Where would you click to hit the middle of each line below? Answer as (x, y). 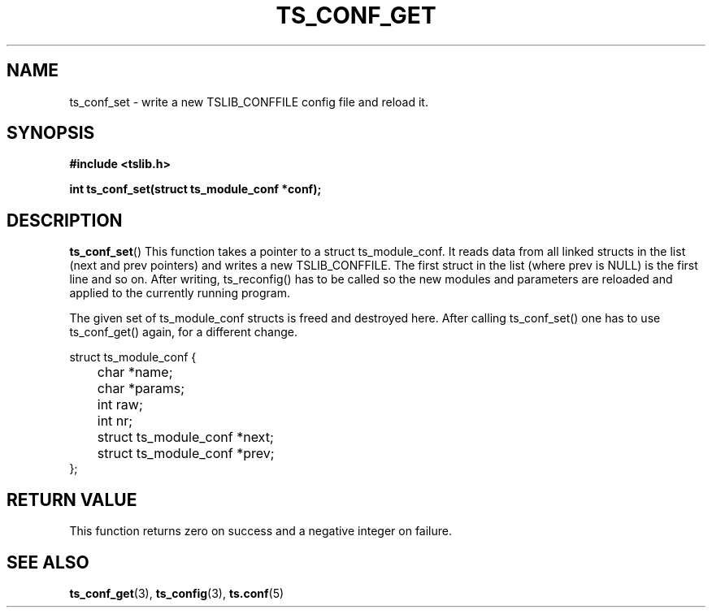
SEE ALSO (48, 562)
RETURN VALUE (72, 499)
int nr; (115, 421)
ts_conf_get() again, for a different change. (183, 332)
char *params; (141, 389)
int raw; (120, 405)
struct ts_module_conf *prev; (186, 454)
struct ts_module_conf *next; (185, 437)
